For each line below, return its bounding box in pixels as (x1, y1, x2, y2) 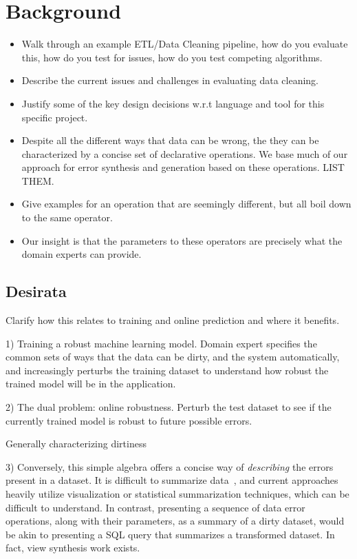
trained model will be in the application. (6, 376, 176, 391)
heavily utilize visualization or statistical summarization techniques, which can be (6, 486, 349, 500)
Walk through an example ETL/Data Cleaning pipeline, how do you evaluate (21, 37, 348, 51)
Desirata (6, 281, 67, 302)
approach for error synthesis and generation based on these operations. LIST (21, 160, 345, 174)
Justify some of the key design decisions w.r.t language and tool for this (21, 96, 325, 110)
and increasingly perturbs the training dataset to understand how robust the (6, 363, 329, 377)
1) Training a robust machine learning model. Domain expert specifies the (6, 336, 317, 350)
